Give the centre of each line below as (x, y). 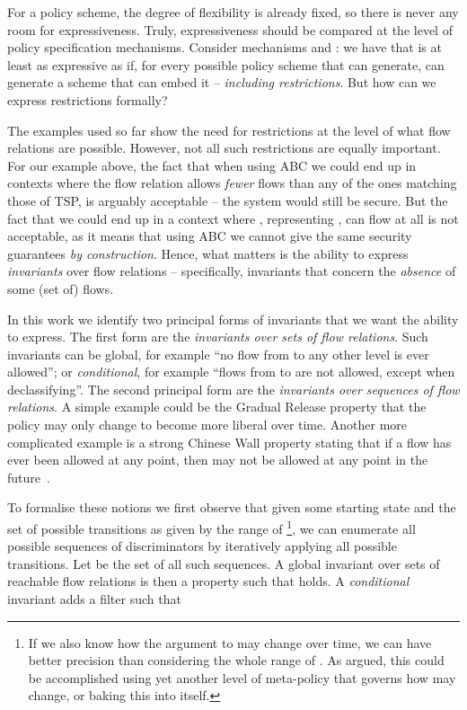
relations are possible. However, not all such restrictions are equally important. (224, 148)
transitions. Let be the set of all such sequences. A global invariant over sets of (224, 563)
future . (29, 477)
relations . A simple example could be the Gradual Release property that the (217, 407)
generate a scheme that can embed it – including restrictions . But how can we (222, 82)
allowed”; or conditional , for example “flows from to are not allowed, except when (231, 372)
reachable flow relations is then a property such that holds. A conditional (208, 581)
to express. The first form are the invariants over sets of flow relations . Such (218, 337)
